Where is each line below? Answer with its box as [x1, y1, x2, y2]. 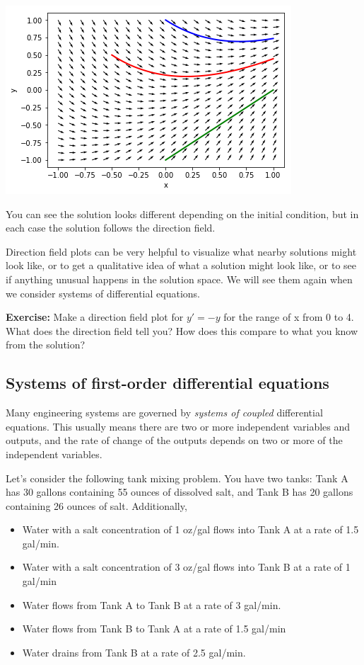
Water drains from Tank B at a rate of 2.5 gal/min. [22, 644, 246, 659]
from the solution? [6, 337, 86, 352]
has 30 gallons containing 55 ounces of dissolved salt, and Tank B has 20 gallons [6, 484, 353, 499]
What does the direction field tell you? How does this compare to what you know [6, 323, 358, 338]
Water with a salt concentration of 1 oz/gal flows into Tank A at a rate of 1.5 [22, 522, 359, 537]
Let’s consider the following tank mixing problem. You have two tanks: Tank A [6, 470, 348, 485]
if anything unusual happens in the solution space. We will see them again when [6, 271, 353, 286]
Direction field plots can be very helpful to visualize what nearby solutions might [6, 244, 357, 258]
